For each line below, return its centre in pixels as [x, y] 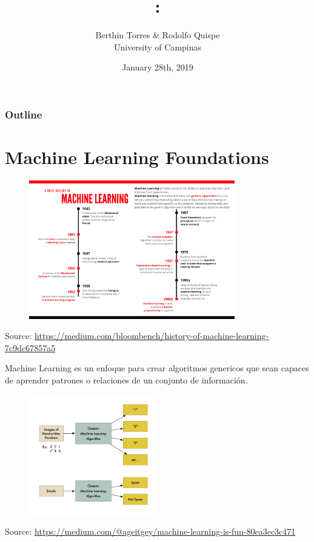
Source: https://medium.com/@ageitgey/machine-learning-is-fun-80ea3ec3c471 [150, 531]
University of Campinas [158, 46]
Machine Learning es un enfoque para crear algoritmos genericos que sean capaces [157, 368]
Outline [24, 114]
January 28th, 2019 [158, 67]
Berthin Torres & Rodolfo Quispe [158, 35]
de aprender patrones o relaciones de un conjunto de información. [126, 379]
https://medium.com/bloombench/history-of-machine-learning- [152, 336]
